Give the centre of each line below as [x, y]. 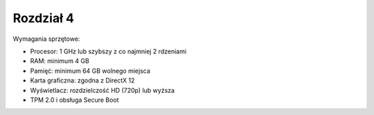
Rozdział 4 [43, 18]
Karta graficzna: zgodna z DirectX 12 [82, 80]
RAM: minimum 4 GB [60, 61]
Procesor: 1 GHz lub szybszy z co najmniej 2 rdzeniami [108, 51]
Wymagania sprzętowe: [46, 39]
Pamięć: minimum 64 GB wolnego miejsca [90, 71]
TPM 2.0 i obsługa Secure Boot [74, 100]
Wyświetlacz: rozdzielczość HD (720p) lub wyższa [103, 90]
